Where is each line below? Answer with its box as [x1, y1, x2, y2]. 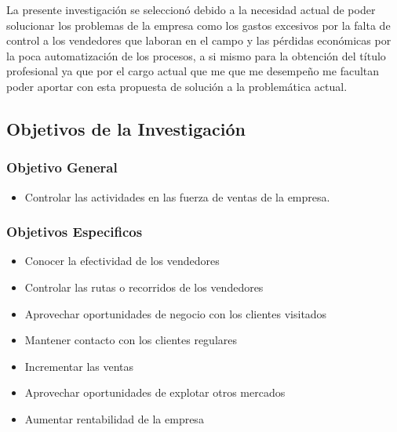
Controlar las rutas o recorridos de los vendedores [24, 278, 264, 295]
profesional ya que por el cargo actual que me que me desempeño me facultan [6, 63, 380, 79]
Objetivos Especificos [6, 222, 143, 241]
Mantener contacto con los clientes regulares [24, 332, 237, 348]
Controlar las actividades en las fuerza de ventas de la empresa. [24, 188, 330, 205]
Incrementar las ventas [24, 358, 134, 374]
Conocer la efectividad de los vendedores [24, 252, 220, 269]
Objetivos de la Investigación [6, 116, 246, 140]
